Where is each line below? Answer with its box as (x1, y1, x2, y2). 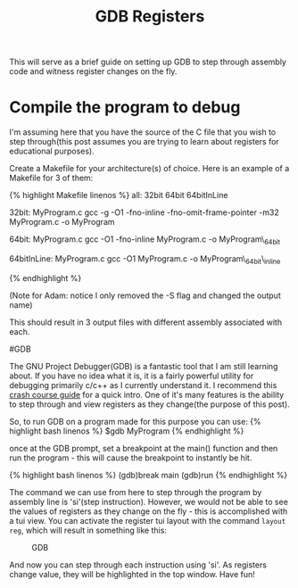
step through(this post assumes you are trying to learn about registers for (9, 137, 279, 147)
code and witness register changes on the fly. (9, 66, 178, 77)
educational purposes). (9, 145, 95, 157)
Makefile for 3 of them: (9, 172, 94, 184)
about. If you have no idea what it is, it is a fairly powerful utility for (9, 370, 254, 381)
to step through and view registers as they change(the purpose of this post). (9, 399, 290, 410)
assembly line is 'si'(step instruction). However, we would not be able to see (9, 496, 288, 507)
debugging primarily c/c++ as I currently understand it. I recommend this (9, 379, 277, 390)
